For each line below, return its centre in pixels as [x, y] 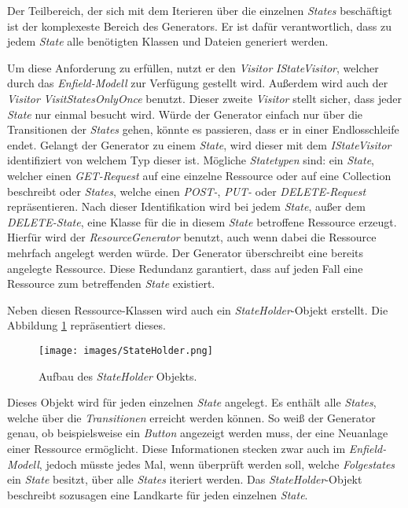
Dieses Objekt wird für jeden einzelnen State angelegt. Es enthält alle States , [192, 402]
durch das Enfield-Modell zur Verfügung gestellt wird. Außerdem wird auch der [198, 83]
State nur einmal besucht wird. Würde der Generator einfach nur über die [185, 114]
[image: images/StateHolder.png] [126, 350]
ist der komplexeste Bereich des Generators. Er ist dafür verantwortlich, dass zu [199, 26]
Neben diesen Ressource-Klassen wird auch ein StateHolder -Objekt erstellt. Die [198, 309]
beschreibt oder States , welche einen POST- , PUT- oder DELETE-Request [187, 191]
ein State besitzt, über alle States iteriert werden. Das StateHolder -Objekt [185, 479]
